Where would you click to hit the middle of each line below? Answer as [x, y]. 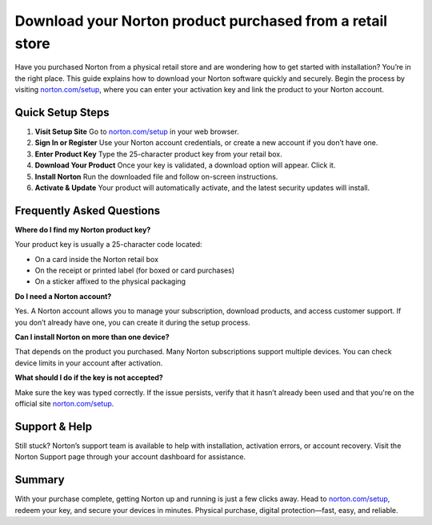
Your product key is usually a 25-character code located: [109, 244]
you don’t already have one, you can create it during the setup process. [133, 322]
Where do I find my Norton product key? [83, 229]
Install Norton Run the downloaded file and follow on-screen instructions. [156, 176]
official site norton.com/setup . [64, 403]
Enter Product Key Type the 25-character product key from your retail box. [159, 154]
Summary [40, 480]
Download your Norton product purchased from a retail [201, 21]
